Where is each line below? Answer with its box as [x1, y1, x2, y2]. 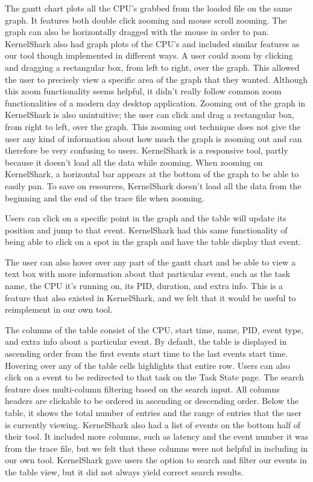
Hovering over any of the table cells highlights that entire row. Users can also [5, 359, 290, 371]
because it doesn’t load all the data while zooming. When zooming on [5, 155, 263, 168]
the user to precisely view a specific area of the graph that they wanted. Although [5, 73, 308, 85]
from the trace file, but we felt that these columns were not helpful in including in [5, 441, 308, 454]
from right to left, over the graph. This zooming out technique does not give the [5, 120, 301, 132]
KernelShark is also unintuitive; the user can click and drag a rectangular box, [5, 108, 295, 121]
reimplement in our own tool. [5, 303, 113, 316]
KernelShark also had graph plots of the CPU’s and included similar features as [5, 37, 300, 50]
